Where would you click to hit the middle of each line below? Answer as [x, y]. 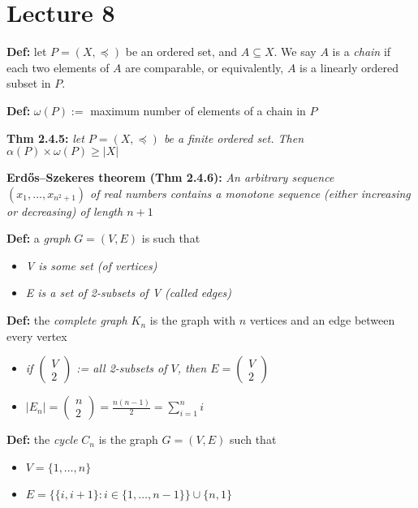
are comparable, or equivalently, [205, 67]
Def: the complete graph [67, 320]
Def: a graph [39, 238]
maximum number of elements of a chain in [198, 110]
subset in [29, 83]
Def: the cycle [42, 439]
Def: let [27, 52]
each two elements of [58, 67]
